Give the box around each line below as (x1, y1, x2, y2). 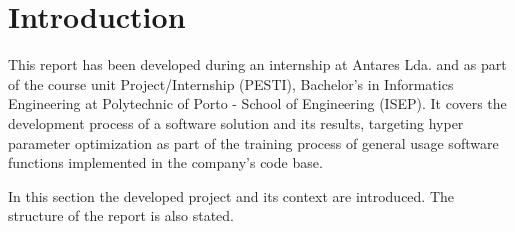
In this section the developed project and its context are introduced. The (8, 185, 455, 206)
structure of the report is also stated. (8, 205, 235, 226)
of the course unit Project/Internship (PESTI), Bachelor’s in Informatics (8, 73, 454, 94)
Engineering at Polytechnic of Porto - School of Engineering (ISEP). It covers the (8, 93, 507, 114)
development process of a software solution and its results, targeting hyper (8, 112, 464, 133)
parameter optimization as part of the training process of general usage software (8, 132, 499, 153)
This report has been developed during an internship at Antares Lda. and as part (8, 54, 507, 75)
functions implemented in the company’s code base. (8, 152, 323, 173)
